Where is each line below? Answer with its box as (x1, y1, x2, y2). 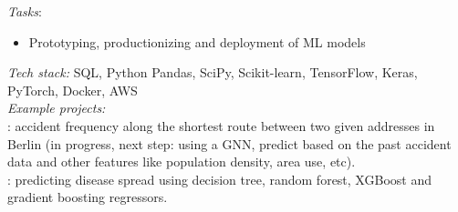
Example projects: (7, 98, 106, 117)
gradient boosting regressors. (7, 187, 168, 207)
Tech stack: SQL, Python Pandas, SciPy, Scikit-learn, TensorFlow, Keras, (7, 63, 418, 82)
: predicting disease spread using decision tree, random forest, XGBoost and (7, 169, 432, 188)
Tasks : (7, 2, 42, 20)
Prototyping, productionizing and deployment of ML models (28, 32, 366, 51)
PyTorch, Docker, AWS (7, 80, 138, 99)
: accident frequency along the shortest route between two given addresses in (7, 116, 435, 135)
